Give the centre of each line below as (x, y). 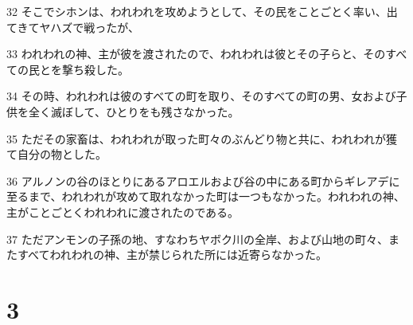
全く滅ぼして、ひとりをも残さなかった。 (134, 111)
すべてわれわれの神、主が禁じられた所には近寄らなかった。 (172, 255)
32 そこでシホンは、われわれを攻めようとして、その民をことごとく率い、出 (202, 11)
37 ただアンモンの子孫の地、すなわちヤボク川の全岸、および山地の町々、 (198, 239)
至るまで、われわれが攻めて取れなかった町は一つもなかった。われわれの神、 (206, 196)
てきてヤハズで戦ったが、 (73, 27)
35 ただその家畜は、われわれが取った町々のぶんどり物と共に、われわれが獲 (202, 138)
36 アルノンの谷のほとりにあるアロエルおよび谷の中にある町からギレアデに (203, 180)
